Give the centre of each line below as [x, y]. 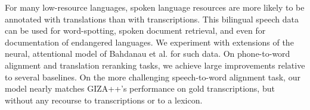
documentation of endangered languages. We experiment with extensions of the [149, 42]
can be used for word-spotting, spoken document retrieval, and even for [135, 30]
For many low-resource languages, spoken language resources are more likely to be [155, 7]
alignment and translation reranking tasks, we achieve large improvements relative [155, 65]
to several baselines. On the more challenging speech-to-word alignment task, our [153, 77]
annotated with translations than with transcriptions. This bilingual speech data [152, 19]
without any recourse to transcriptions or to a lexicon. [104, 100]
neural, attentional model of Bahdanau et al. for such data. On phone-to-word [148, 54]
